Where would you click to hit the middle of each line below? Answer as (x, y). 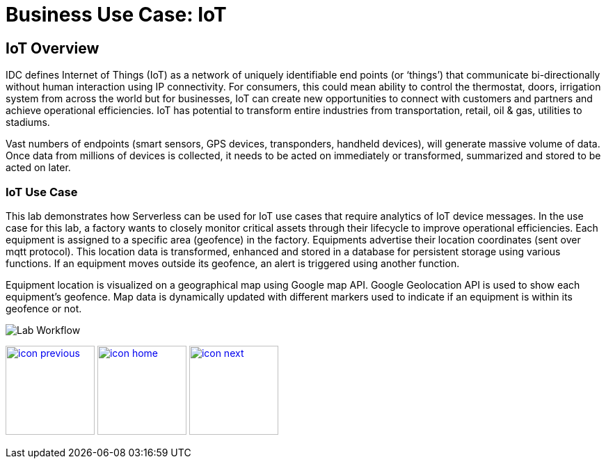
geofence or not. (44, 308)
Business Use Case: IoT (116, 15)
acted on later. (38, 168)
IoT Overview (53, 48)
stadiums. (28, 122)
